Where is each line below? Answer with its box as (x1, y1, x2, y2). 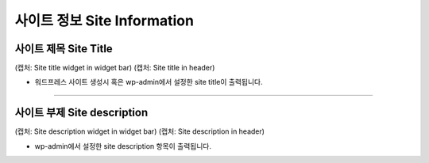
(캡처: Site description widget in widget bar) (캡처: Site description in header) (14, 127, 265, 136)
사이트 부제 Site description (14, 106, 149, 119)
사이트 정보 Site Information (14, 12, 195, 29)
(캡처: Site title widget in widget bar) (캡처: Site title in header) (14, 63, 215, 73)
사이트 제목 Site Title (14, 42, 113, 55)
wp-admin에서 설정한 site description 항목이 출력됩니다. (34, 141, 212, 150)
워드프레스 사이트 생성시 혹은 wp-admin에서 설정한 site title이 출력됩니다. (34, 78, 263, 87)
